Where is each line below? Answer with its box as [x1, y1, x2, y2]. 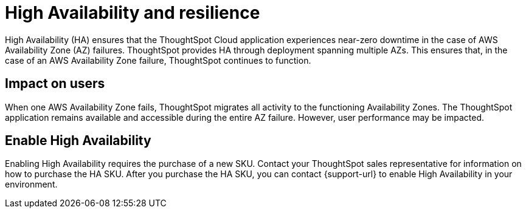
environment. [5, 179, 58, 190]
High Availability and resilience [5, 2, 260, 23]
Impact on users [5, 76, 105, 92]
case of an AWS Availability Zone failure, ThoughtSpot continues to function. [5, 55, 311, 66]
